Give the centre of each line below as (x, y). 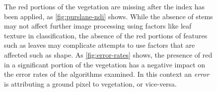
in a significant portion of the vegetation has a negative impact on (105, 64)
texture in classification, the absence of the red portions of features (106, 35)
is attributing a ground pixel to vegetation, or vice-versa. (90, 83)
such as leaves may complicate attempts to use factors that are (100, 45)
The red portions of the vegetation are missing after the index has (105, 6)
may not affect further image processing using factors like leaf (98, 26)
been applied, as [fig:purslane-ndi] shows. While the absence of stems (108, 16)
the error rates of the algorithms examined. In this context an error (107, 74)
